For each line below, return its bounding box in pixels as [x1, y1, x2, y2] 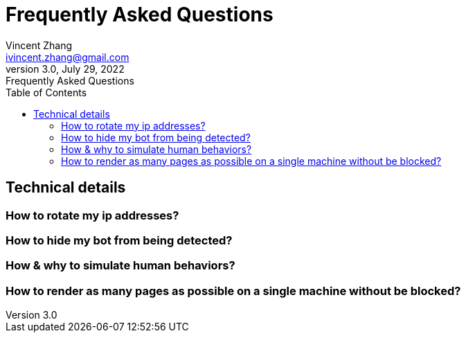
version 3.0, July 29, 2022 [6, 62, 125, 75]
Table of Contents [6, 86, 87, 98]
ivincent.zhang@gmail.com [6, 51, 129, 63]
